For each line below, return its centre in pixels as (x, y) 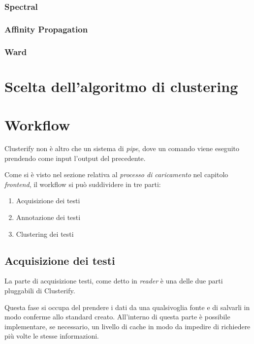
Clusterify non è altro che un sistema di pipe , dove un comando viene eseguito (122, 148)
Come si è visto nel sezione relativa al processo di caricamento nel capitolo (116, 174)
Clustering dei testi (45, 234)
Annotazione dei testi (48, 217)
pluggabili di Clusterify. (40, 290)
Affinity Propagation (46, 29)
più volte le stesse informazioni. (52, 336)
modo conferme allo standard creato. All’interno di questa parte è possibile (117, 317)
